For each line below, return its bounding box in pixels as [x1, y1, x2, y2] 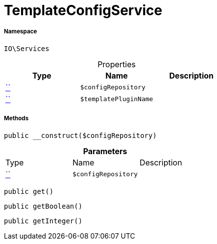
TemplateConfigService [4, 2, 163, 19]
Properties [97, 59, 136, 69]
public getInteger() [4, 217, 83, 225]
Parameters [83, 146, 127, 156]
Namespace [4, 28, 37, 35]
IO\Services [4, 44, 49, 53]
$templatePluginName [80, 95, 153, 103]
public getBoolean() [4, 202, 83, 210]
